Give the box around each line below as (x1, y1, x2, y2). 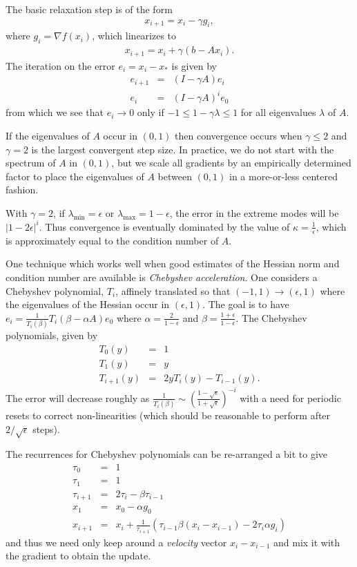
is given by (171, 58, 217, 73)
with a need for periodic (240, 390, 341, 405)
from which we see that (6, 105, 104, 119)
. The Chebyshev (235, 310, 307, 325)
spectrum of (6, 155, 56, 170)
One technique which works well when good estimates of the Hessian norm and (6, 256, 340, 271)
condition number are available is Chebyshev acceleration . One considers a (6, 269, 318, 284)
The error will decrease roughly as (6, 390, 150, 405)
